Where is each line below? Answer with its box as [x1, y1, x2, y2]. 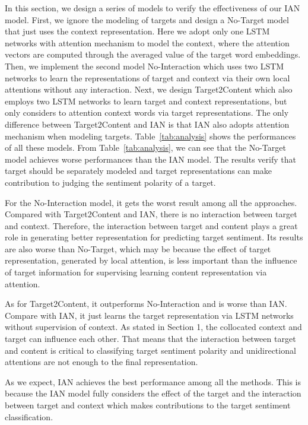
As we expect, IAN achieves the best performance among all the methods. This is [5, 375, 301, 388]
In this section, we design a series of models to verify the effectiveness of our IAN [5, 2, 300, 14]
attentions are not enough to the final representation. [5, 356, 198, 368]
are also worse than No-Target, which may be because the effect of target [5, 242, 271, 255]
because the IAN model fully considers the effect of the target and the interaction [5, 387, 301, 399]
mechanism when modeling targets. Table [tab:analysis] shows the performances [5, 129, 296, 142]
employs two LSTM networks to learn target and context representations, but [5, 94, 287, 107]
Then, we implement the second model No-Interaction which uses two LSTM [5, 59, 284, 72]
